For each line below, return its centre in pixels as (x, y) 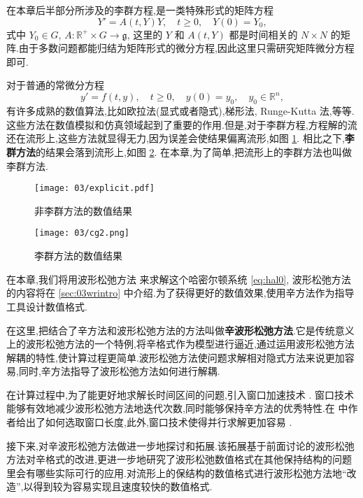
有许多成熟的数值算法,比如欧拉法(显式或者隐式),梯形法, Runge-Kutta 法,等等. (180, 111)
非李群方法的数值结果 (83, 210)
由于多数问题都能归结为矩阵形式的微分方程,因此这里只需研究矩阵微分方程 (186, 48)
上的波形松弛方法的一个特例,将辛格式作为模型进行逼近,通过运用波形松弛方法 (180, 344)
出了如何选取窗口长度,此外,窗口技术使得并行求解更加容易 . (159, 422)
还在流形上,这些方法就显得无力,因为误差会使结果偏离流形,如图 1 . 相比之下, (176, 138)
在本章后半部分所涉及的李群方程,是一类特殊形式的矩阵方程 (140, 10)
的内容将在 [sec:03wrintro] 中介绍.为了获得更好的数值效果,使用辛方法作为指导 (180, 293)
